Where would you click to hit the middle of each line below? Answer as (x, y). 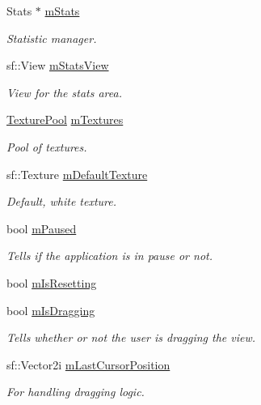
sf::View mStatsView (58, 65)
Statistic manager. (52, 38)
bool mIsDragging (51, 310)
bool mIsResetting (52, 282)
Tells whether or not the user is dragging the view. (131, 337)
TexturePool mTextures (65, 119)
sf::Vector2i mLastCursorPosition (88, 364)
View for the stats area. (64, 92)
